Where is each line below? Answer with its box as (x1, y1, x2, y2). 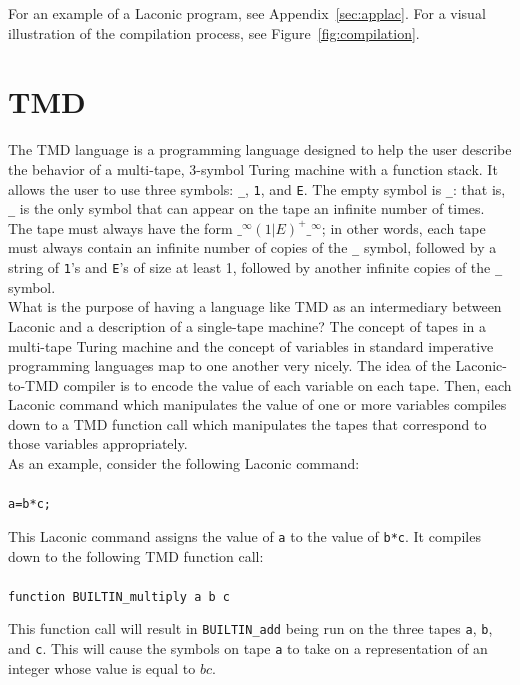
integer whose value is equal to (8, 657, 196, 678)
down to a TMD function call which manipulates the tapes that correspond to (8, 413, 487, 434)
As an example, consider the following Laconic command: (8, 453, 360, 474)
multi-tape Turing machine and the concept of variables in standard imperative (8, 335, 494, 356)
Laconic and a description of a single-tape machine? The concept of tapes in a (8, 315, 486, 336)
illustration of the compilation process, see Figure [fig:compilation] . (8, 22, 420, 43)
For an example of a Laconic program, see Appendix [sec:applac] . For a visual (8, 3, 486, 23)
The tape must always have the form (8, 217, 233, 238)
